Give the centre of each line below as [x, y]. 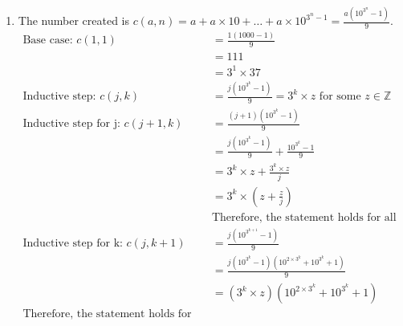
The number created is [73, 20]
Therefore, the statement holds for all [304, 217]
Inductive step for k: [73, 244]
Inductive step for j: [71, 124]
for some [340, 97]
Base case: [48, 41]
